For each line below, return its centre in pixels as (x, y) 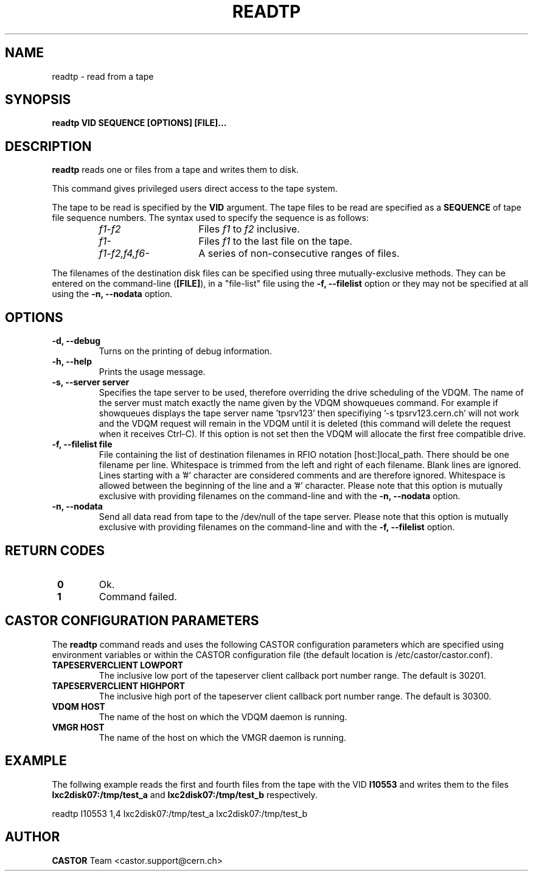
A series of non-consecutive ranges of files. (299, 254)
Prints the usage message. (152, 372)
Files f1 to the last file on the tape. (275, 241)
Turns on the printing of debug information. (185, 351)
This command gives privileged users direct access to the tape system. (195, 189)
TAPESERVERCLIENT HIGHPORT (119, 685)
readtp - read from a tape (103, 76)
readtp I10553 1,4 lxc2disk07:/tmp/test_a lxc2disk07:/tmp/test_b (180, 813)
